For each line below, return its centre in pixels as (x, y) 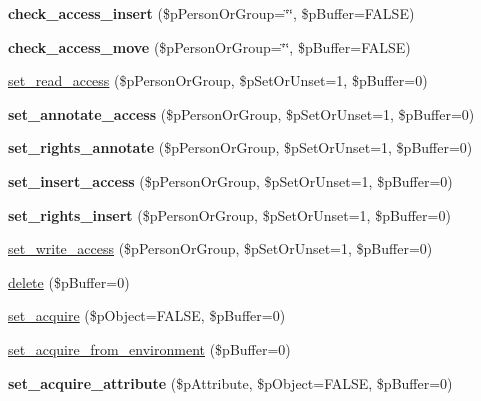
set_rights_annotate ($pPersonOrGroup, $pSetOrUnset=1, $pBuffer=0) (240, 147)
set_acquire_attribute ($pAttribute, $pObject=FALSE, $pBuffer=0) (230, 382)
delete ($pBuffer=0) (69, 281)
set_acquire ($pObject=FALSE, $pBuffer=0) (147, 315)
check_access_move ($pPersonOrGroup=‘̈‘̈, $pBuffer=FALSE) (209, 46)
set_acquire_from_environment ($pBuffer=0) (149, 348)
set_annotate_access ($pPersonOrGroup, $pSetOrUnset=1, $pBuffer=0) (241, 113)
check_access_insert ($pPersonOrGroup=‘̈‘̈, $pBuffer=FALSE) (211, 13)
